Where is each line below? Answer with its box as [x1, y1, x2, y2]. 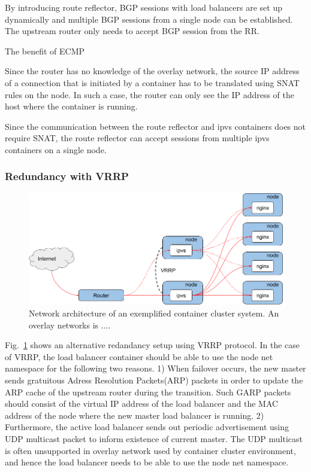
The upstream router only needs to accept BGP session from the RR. [5, 25, 259, 37]
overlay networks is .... [29, 318, 111, 331]
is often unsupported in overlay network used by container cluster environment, [5, 444, 296, 456]
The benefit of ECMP [5, 44, 85, 57]
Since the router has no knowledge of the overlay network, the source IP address [5, 65, 300, 77]
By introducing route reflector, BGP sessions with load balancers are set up [5, 1, 282, 13]
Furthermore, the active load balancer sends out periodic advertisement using [5, 421, 289, 433]
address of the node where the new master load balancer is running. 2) [5, 409, 264, 421]
